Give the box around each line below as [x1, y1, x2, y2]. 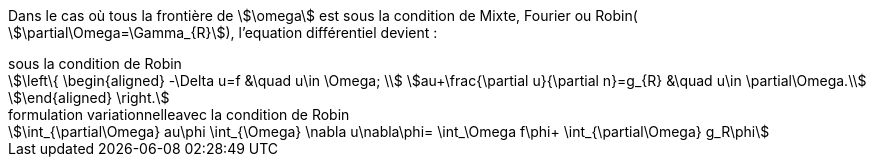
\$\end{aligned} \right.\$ [8, 89, 170, 106]
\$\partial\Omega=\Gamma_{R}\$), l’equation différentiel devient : [8, 24, 438, 41]
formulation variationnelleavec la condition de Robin [8, 106, 350, 123]
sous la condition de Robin [8, 55, 182, 72]
